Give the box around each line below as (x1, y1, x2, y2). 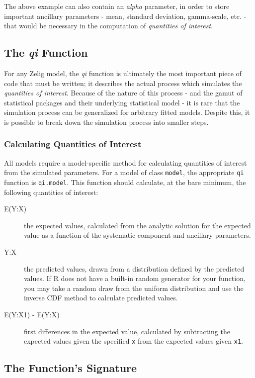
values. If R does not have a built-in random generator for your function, (24, 273, 246, 283)
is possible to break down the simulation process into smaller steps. (4, 116, 209, 127)
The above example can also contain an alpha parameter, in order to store (4, 1, 230, 11)
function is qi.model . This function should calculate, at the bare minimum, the (4, 177, 246, 188)
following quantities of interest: (4, 187, 98, 197)
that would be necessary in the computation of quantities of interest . (4, 20, 213, 31)
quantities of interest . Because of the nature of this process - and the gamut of (4, 88, 243, 98)
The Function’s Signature (4, 360, 137, 376)
